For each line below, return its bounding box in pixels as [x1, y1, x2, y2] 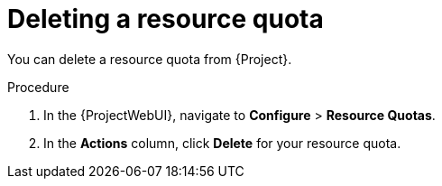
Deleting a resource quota [7, 4, 324, 34]
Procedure [7, 79, 69, 95]
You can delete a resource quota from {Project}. [7, 51, 292, 67]
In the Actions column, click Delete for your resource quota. [43, 135, 401, 151]
